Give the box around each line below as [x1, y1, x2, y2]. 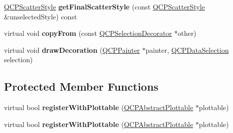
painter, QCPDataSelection [145, 44, 229, 55]
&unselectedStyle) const [4, 11, 77, 21]
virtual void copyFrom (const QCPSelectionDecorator [4, 28, 172, 38]
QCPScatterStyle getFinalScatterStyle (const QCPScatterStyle [4, 1, 205, 11]
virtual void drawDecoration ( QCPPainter [4, 44, 140, 55]
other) [177, 28, 197, 38]
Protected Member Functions [4, 79, 159, 94]
